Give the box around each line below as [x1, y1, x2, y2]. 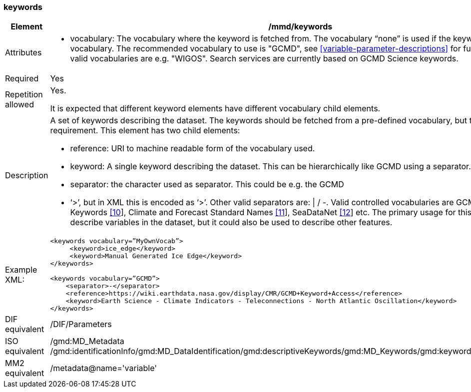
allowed [5, 99, 34, 110]
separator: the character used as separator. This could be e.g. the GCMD [70, 179, 344, 190]
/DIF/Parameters [50, 319, 112, 330]
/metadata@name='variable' [50, 363, 157, 374]
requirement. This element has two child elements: [50, 125, 240, 136]
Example [5, 265, 37, 275]
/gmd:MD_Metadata [50, 336, 124, 347]
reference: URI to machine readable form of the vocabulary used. [70, 143, 315, 154]
